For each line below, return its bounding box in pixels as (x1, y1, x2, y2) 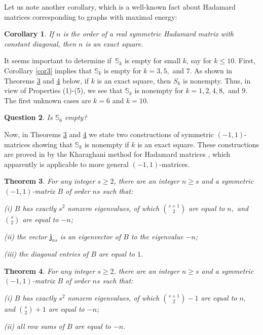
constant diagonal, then (4, 38, 77, 49)
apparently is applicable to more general (4, 158, 129, 169)
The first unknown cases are (4, 95, 91, 105)
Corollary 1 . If (4, 28, 54, 39)
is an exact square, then (97, 75, 171, 86)
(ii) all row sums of (4, 321, 65, 331)
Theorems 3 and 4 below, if (4, 75, 89, 86)
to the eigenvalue (131, 231, 183, 241)
